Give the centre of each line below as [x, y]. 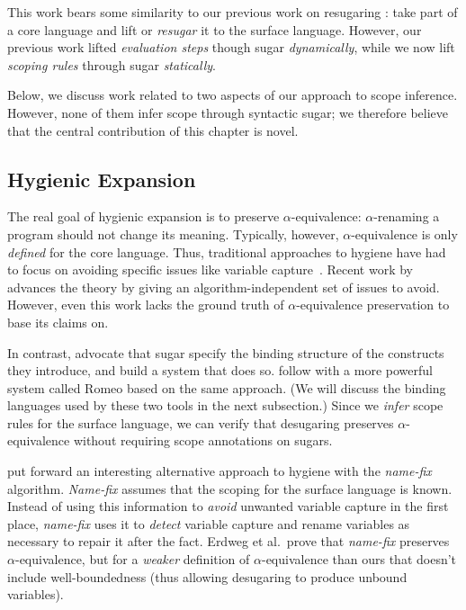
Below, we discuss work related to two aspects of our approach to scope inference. [233, 95]
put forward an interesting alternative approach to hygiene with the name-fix [220, 471]
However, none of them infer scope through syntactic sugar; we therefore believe [228, 112]
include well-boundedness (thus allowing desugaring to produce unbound [207, 576]
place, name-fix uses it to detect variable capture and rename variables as [209, 523]
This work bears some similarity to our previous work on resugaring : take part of [233, 12]
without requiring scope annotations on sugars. [203, 440]
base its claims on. [58, 322]
